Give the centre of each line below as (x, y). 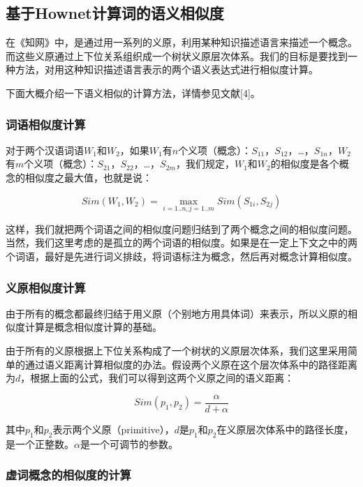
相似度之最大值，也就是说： (88, 177)
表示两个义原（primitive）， (113, 429)
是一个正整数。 (40, 443)
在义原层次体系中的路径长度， (285, 429)
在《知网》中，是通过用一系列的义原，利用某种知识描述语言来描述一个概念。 (181, 42)
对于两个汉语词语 (45, 150)
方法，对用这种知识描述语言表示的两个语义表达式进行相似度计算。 (166, 69)
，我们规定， (205, 164)
